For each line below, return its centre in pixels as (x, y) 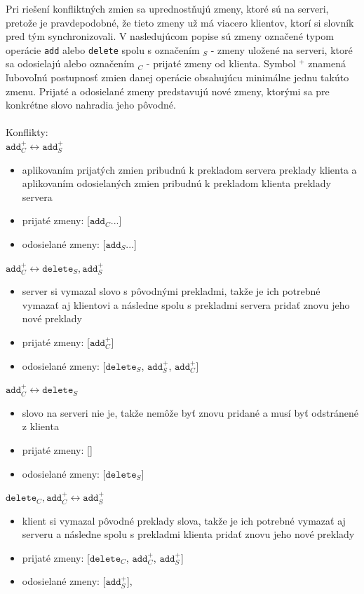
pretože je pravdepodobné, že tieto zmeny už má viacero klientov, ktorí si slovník (180, 22)
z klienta (40, 426)
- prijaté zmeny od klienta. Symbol (221, 63)
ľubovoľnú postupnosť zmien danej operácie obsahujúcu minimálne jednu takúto (177, 77)
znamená (327, 63)
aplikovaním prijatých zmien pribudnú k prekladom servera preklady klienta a (189, 169)
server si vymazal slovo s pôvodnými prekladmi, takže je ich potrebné (171, 291)
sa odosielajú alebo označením (70, 63)
